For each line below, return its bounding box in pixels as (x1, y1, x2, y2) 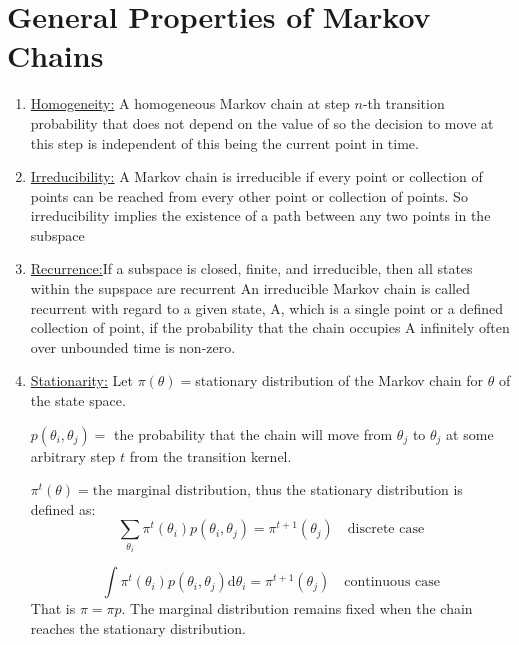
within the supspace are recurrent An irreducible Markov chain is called (30, 278, 470, 299)
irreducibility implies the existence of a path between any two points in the (30, 205, 491, 226)
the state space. (30, 390, 126, 411)
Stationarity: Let (30, 370, 133, 391)
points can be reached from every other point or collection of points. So (30, 185, 468, 206)
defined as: (30, 498, 96, 519)
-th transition (362, 93, 445, 114)
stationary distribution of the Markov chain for (195, 370, 484, 391)
